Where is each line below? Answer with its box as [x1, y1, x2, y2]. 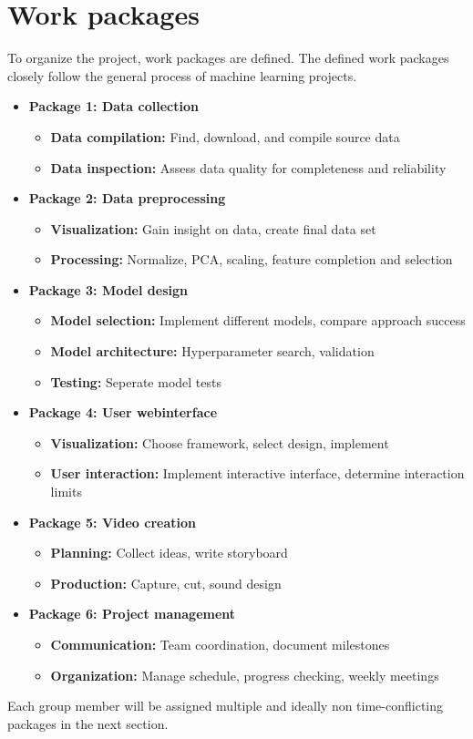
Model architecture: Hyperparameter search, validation [50, 342, 375, 361]
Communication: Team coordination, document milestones [50, 635, 390, 653]
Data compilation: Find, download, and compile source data [50, 127, 400, 146]
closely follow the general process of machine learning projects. [7, 66, 357, 85]
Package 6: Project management [28, 604, 236, 623]
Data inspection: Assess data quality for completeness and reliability [50, 158, 447, 177]
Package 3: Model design [28, 280, 188, 299]
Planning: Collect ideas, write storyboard [50, 543, 288, 562]
